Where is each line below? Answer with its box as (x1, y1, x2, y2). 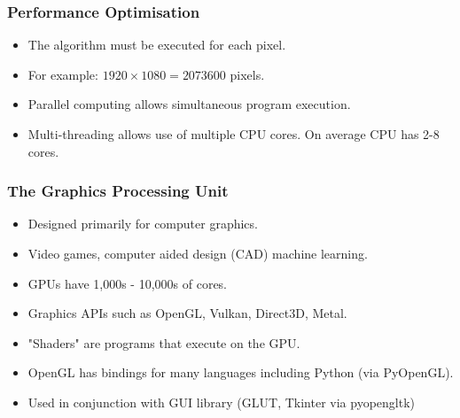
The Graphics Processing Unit (7, 180, 229, 202)
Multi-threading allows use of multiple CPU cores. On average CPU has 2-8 (27, 125, 440, 143)
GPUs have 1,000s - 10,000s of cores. (27, 274, 228, 292)
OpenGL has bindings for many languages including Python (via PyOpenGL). (27, 363, 454, 382)
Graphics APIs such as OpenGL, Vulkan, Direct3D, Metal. (27, 304, 347, 322)
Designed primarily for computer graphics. (27, 214, 258, 233)
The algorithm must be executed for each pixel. (27, 35, 286, 54)
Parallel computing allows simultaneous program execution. (27, 95, 351, 113)
